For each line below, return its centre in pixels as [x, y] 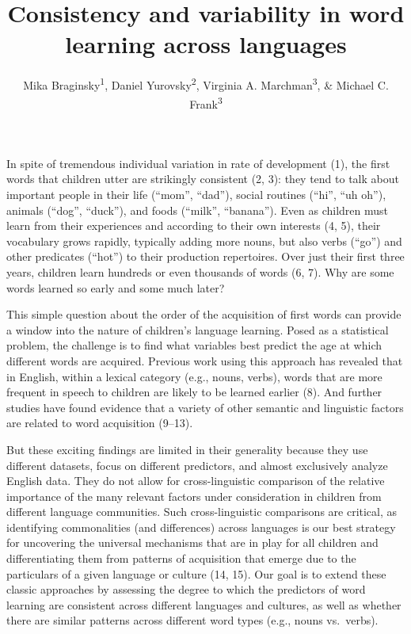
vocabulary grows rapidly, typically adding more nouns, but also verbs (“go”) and [204, 241]
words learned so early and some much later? [116, 287]
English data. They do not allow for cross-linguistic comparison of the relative [196, 481]
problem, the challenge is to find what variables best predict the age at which [194, 345]
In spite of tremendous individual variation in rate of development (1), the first [198, 163]
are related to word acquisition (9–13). [100, 423]
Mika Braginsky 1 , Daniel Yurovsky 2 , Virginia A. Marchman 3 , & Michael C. [206, 84]
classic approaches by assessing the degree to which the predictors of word [186, 589]
